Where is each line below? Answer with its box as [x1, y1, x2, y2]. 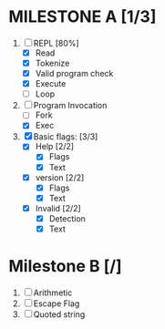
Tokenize [35, 57, 70, 68]
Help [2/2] [35, 141, 75, 152]
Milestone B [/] [8, 256, 122, 277]
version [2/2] [35, 171, 85, 183]
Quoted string [33, 308, 86, 320]
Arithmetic [33, 287, 73, 298]
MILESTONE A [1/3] [8, 6, 157, 27]
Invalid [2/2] [35, 202, 81, 213]
